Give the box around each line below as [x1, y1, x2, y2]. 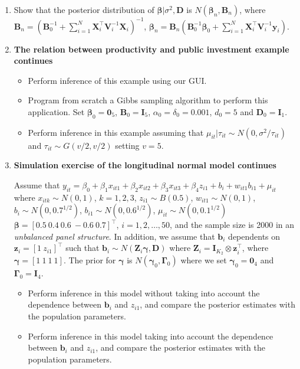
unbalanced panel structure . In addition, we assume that [14, 230, 215, 242]
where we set [180, 254, 227, 266]
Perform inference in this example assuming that [28, 126, 204, 138]
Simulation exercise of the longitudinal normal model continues [14, 159, 276, 171]
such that [65, 241, 100, 254]
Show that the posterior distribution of [14, 4, 154, 15]
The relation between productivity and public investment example [14, 43, 289, 55]
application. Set [28, 105, 85, 117]
